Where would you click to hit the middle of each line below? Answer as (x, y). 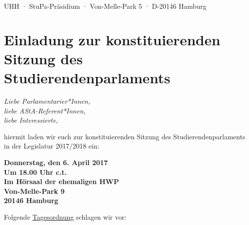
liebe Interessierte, (31, 120)
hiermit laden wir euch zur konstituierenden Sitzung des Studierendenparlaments (125, 136)
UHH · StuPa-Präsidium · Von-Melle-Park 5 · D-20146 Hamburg (105, 6)
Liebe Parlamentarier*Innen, (47, 101)
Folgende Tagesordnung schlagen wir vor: (65, 217)
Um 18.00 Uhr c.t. (35, 172)
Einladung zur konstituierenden (112, 39)
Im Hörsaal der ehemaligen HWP (62, 181)
